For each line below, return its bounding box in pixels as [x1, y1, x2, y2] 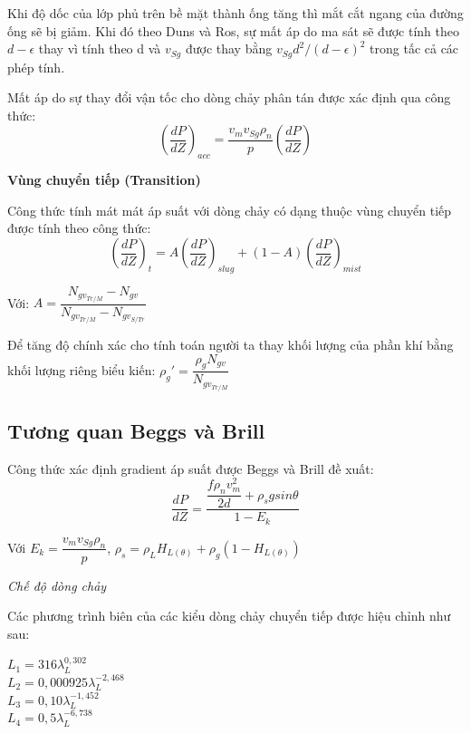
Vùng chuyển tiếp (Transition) [7, 170, 201, 189]
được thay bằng [185, 39, 273, 58]
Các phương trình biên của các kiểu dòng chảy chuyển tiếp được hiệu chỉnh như [7, 606, 451, 625]
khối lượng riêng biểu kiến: [7, 360, 156, 379]
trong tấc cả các [370, 39, 459, 58]
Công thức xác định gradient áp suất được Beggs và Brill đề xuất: [7, 459, 374, 478]
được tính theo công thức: [7, 218, 151, 237]
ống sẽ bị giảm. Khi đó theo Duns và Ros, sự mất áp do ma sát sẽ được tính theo [7, 21, 459, 40]
